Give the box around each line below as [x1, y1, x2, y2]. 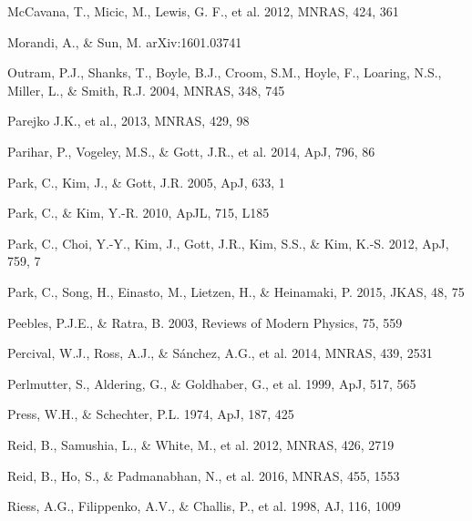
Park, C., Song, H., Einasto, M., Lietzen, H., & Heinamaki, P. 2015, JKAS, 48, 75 [7, 281, 465, 301]
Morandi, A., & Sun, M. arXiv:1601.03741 [7, 32, 242, 51]
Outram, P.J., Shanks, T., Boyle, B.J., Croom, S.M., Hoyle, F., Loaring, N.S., [7, 63, 442, 82]
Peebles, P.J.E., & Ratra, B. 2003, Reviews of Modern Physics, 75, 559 [7, 312, 403, 332]
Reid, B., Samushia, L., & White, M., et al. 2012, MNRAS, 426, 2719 [7, 434, 395, 454]
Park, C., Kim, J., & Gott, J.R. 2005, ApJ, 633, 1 [7, 172, 285, 191]
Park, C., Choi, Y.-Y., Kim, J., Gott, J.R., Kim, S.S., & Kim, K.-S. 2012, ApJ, [7, 233, 449, 252]
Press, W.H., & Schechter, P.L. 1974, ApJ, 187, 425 [7, 404, 294, 424]
